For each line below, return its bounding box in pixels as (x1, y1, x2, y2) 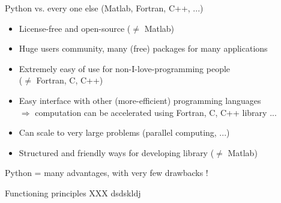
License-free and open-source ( (19, 22, 131, 34)
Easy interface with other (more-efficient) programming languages (19, 94, 261, 106)
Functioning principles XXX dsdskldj (5, 186, 141, 199)
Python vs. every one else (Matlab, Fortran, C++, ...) (5, 2, 204, 14)
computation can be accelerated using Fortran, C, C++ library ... (35, 106, 277, 118)
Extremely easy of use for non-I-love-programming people (19, 62, 231, 74)
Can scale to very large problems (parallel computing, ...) (19, 126, 230, 139)
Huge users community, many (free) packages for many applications (19, 42, 268, 55)
